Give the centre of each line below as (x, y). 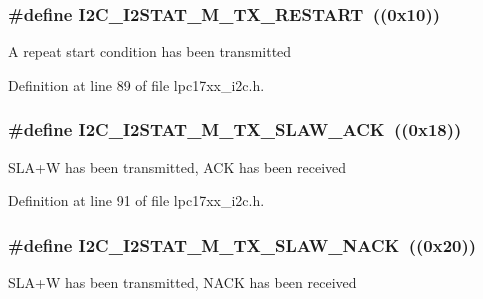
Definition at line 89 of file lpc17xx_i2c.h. (136, 84)
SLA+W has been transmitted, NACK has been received (182, 282)
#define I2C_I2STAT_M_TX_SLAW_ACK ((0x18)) (235, 129)
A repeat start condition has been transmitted (150, 51)
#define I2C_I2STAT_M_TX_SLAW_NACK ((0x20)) (242, 244)
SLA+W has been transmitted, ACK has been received (177, 166)
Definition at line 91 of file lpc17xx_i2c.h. (136, 200)
